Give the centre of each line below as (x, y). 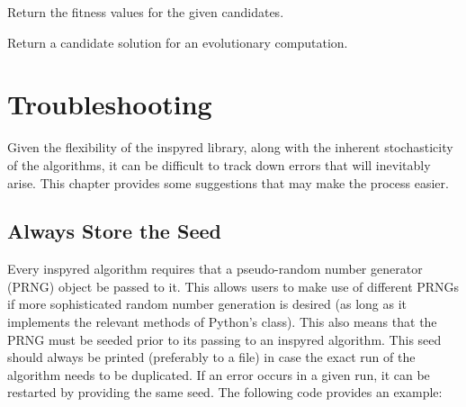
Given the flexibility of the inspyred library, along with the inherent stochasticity (230, 147)
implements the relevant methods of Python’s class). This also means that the (222, 322)
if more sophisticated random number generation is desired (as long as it (207, 304)
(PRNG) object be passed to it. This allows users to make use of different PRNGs (233, 286)
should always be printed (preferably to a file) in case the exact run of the (211, 357)
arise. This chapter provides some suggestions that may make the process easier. (228, 182)
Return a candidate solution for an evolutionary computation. (178, 42)
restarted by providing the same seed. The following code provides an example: (225, 392)
